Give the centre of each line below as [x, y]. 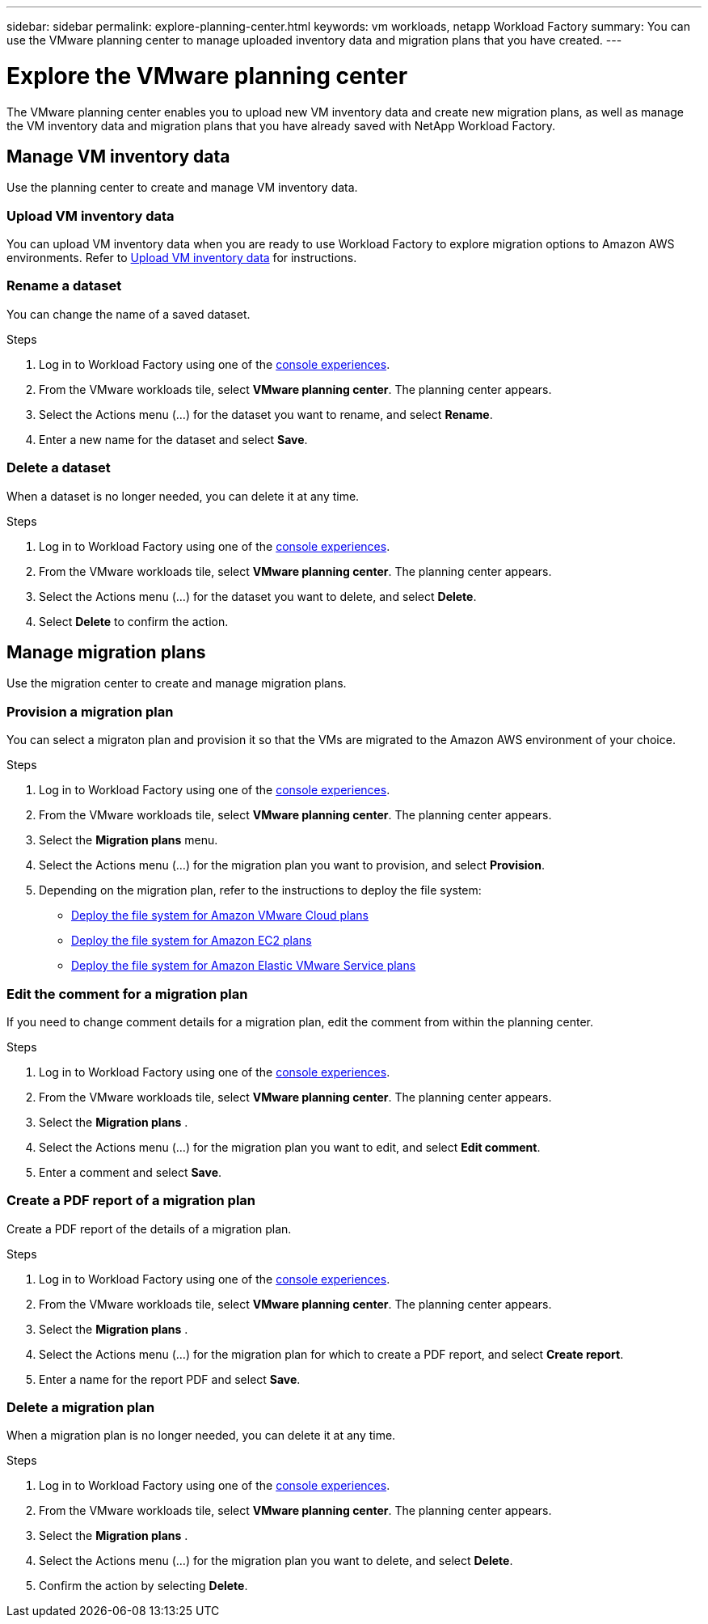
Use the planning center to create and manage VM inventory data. [182, 188]
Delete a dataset [59, 468]
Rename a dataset [64, 286]
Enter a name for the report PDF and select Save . [170, 1379]
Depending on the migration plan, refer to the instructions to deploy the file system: [260, 890]
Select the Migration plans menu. [129, 840]
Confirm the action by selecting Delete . [143, 1586]
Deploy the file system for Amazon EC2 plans [192, 941]
